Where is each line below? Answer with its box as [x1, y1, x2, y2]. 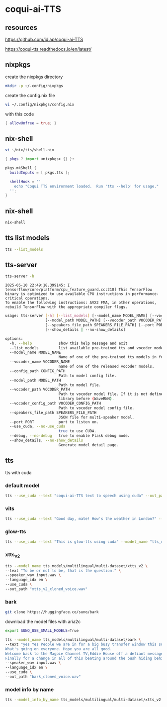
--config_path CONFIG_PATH [9, 368, 66, 374]
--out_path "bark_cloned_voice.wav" [5, 674, 81, 679]
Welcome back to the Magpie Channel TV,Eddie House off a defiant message [5, 651, 164, 656]
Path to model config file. [58, 373, 117, 378]
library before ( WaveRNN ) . [58, 397, 114, 402]
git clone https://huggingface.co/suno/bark [5, 609, 99, 615]
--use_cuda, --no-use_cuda [9, 424, 66, 429]
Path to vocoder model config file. [58, 405, 135, 410]
